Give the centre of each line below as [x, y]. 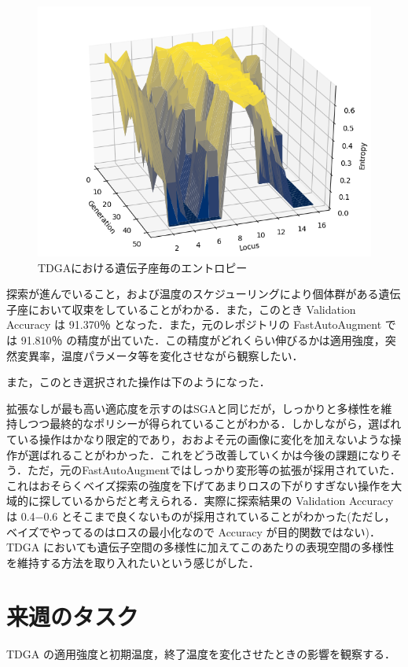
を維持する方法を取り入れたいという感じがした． [133, 562]
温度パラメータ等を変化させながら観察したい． [182, 355]
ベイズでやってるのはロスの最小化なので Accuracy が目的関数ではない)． [194, 531]
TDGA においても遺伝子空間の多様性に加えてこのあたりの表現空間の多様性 [200, 547]
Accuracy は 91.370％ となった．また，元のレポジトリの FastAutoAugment [194, 324]
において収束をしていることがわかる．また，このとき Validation [192, 309]
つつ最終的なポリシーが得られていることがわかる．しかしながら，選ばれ [215, 424]
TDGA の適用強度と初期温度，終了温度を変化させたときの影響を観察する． [201, 654]
